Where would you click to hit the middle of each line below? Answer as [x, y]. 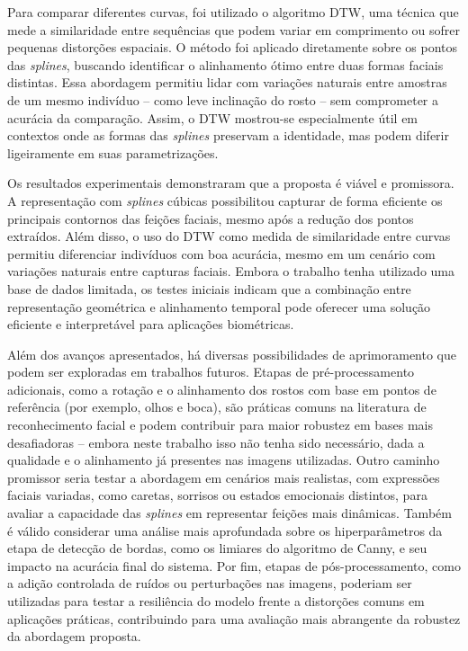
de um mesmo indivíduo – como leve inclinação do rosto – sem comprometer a [223, 99]
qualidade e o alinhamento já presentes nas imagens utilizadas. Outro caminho [224, 460]
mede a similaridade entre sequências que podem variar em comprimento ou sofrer [234, 29]
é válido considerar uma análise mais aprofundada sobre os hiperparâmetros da [225, 530]
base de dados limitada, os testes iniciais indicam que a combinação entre [209, 288]
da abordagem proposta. [74, 636]
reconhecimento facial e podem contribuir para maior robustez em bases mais [220, 425]
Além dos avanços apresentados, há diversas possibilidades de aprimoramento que [232, 354]
